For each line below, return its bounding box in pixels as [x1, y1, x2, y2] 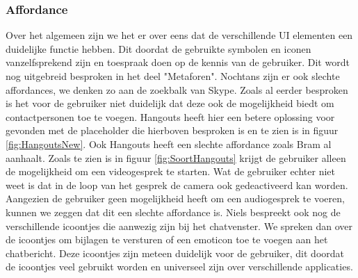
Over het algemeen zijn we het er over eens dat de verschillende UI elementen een [6, 28, 353, 42]
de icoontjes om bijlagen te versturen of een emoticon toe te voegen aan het [6, 232, 328, 247]
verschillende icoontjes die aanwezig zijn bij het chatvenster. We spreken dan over [6, 218, 352, 233]
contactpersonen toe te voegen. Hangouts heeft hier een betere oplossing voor [6, 109, 335, 124]
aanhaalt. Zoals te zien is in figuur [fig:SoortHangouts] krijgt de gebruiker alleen [6, 150, 346, 165]
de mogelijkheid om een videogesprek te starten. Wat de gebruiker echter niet [6, 164, 335, 179]
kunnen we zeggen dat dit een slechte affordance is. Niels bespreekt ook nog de [6, 204, 341, 219]
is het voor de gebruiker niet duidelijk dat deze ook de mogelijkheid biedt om [6, 96, 334, 111]
